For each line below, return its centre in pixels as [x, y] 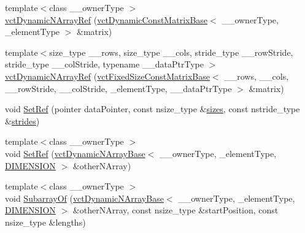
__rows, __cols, [257, 76]
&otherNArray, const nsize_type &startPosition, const [176, 210]
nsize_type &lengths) [45, 222]
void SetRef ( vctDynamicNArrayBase [75, 153]
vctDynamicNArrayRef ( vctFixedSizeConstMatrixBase [107, 76]
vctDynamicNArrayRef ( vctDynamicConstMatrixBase [106, 19]
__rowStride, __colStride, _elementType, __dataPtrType [118, 88]
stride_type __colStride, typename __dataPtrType [104, 64]
